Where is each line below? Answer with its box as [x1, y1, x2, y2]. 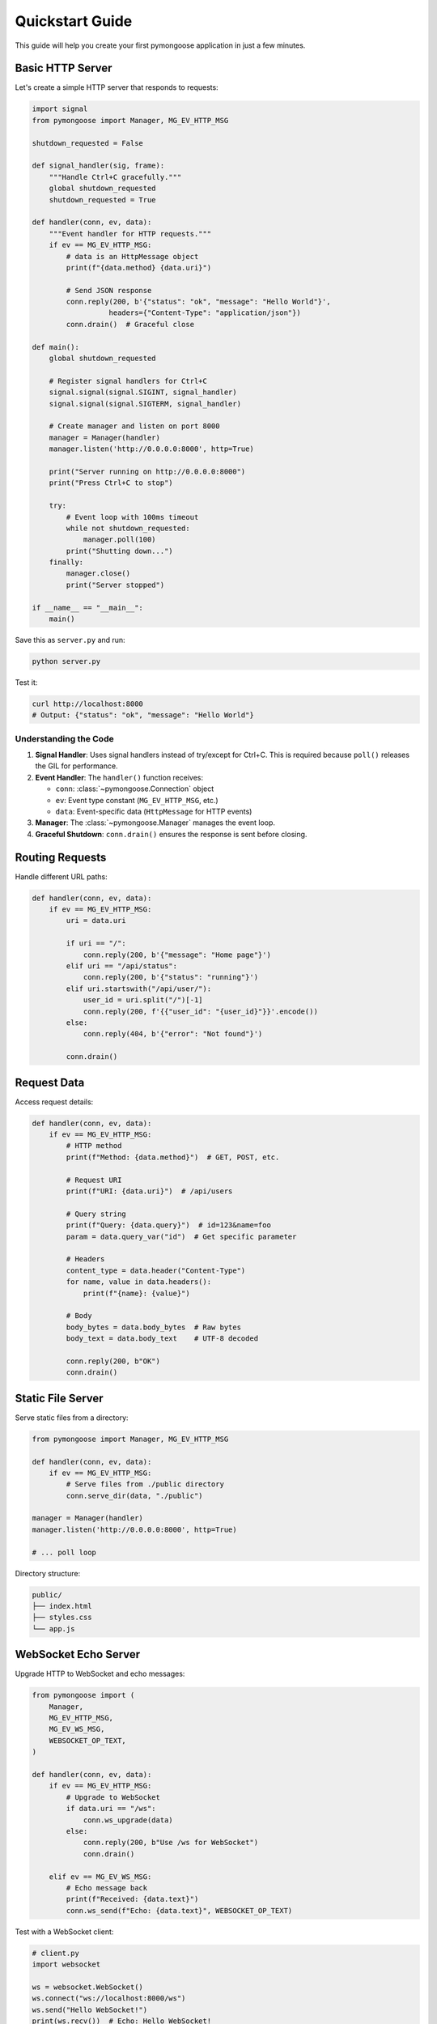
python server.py [32, 657, 101, 665]
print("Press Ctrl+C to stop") [49, 478, 173, 487]
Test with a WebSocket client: [15, 1927, 114, 1937]
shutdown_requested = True [49, 195, 157, 204]
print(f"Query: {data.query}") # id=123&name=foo [66, 1221, 271, 1230]
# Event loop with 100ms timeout [66, 512, 199, 521]
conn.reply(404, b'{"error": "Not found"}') [83, 1029, 263, 1039]
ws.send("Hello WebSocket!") [32, 2005, 148, 2014]
